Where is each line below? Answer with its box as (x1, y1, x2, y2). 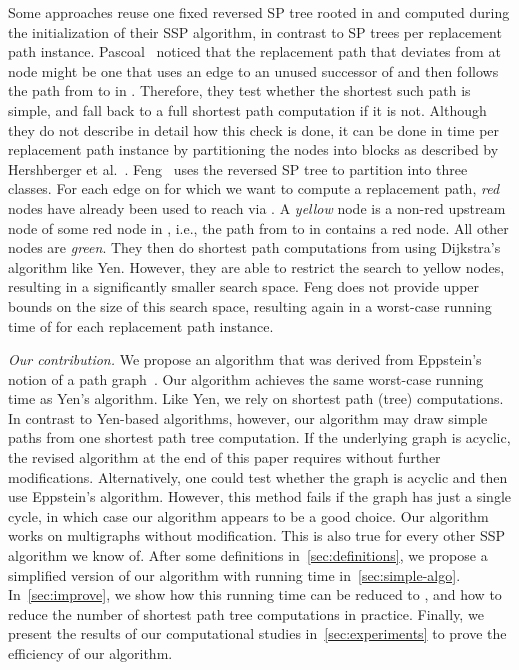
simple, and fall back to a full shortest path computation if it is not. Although (8, 99, 487, 120)
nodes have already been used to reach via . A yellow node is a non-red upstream (8, 197, 506, 218)
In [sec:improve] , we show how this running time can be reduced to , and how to (8, 584, 502, 605)
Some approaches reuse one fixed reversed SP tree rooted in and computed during (8, 2, 510, 22)
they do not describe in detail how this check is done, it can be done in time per (8, 119, 500, 140)
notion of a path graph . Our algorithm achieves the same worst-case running (8, 368, 484, 389)
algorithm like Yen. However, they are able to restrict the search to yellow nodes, (8, 256, 505, 277)
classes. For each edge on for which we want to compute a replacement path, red (8, 178, 500, 199)
